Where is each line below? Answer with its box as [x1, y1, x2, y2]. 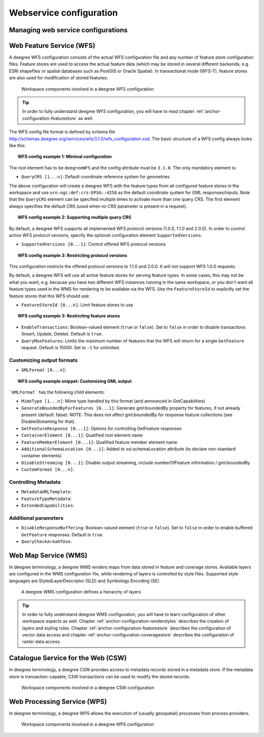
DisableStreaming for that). [21, 419, 76, 424]
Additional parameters [9, 514, 64, 521]
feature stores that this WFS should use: [9, 293, 90, 299]
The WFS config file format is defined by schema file [9, 129, 115, 135]
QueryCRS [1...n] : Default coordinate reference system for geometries [21, 174, 170, 180]
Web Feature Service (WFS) [9, 42, 95, 50]
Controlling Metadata [9, 479, 61, 485]
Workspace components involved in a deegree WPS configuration [21, 721, 154, 727]
